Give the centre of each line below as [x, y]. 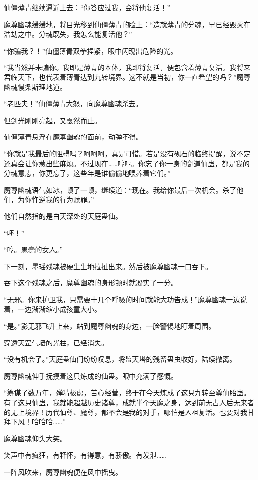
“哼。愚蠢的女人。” [33, 249]
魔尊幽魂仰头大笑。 [35, 438]
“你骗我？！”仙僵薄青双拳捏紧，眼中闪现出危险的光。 [91, 50]
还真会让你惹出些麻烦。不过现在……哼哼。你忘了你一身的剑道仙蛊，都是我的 [127, 163]
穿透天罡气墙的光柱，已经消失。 [56, 342]
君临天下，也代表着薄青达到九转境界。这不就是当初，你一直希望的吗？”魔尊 [127, 77]
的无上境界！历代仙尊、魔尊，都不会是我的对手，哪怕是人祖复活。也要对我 [126, 412]
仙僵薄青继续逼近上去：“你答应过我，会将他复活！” [87, 7]
